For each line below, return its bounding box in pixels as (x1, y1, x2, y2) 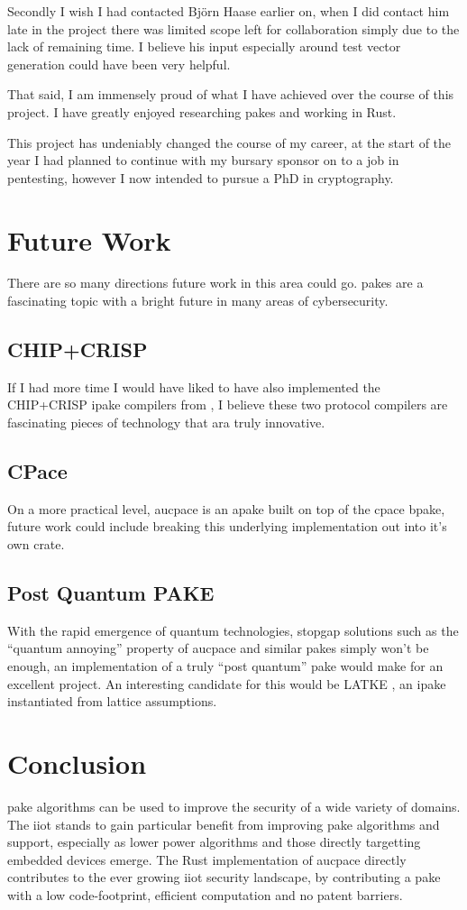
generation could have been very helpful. (7, 54, 231, 73)
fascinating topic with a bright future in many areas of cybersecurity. (7, 291, 389, 310)
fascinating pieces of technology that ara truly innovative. (7, 413, 325, 432)
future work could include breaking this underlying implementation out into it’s (7, 517, 447, 536)
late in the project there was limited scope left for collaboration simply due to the (7, 19, 460, 38)
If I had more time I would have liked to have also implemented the (7, 377, 380, 396)
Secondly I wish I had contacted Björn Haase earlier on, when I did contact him (7, 2, 450, 20)
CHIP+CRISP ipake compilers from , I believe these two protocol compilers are (7, 395, 448, 414)
